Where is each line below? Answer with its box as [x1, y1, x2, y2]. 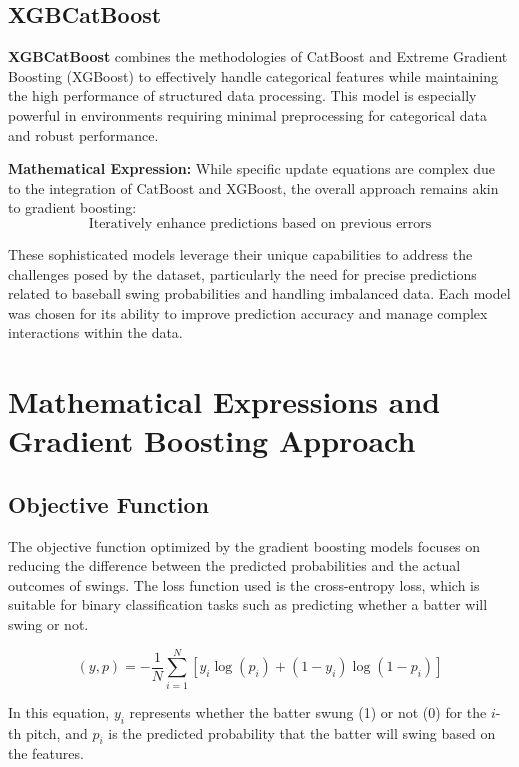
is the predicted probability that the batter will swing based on [108, 722, 496, 743]
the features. [8, 743, 84, 764]
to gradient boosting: [8, 197, 137, 218]
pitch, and [25, 722, 88, 743]
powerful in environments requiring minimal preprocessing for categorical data [8, 104, 487, 125]
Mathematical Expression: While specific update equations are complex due [8, 158, 496, 179]
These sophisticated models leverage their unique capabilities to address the [8, 243, 473, 264]
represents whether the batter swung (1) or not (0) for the [129, 701, 487, 722]
